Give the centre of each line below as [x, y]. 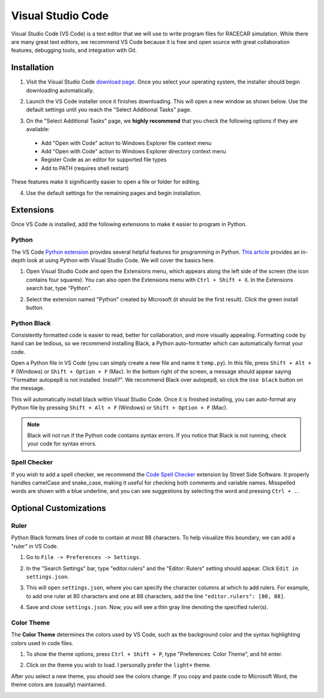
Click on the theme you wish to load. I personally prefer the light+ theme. [118, 665]
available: [38, 129]
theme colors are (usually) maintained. [58, 685]
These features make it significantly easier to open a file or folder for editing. [106, 182]
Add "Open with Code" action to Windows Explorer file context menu [126, 143]
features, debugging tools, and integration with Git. [74, 51]
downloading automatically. [60, 90]
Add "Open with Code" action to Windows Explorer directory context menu [133, 151]
